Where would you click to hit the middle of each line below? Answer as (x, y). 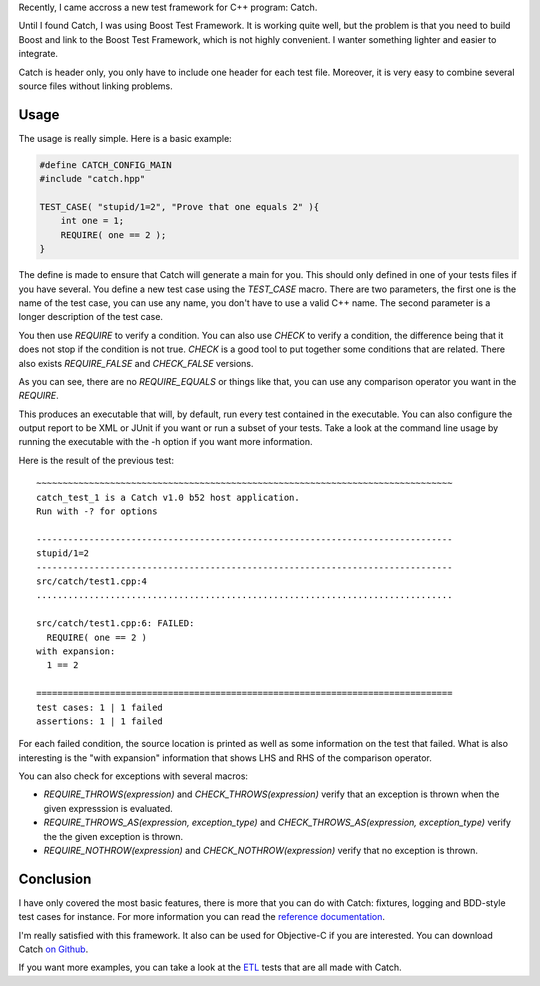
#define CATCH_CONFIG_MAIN (105, 164)
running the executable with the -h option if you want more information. (165, 442)
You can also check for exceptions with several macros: (133, 776)
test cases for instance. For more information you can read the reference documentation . (201, 917)
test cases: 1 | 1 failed (100, 707)
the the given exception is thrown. (113, 836)
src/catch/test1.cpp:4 (92, 581)
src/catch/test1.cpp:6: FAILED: (115, 623)
